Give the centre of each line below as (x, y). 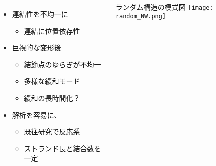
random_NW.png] (141, 16)
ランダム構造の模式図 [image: (164, 7)
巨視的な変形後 (37, 48)
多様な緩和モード (52, 81)
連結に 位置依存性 (52, 31)
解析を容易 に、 (37, 114)
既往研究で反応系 (52, 131)
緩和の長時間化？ (52, 97)
